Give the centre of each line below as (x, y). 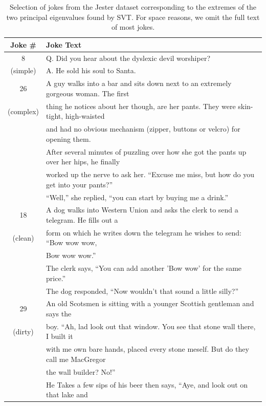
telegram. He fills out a (82, 219)
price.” (56, 278)
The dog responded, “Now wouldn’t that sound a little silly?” (142, 291)
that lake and (67, 394)
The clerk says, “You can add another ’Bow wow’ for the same (144, 268)
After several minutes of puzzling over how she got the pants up (146, 151)
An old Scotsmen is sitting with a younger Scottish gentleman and (150, 303)
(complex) (24, 111)
